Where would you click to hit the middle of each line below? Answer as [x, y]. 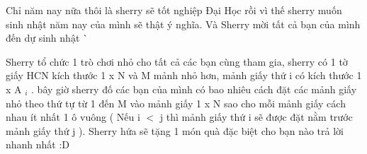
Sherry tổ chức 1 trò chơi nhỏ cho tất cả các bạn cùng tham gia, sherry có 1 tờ [177, 61]
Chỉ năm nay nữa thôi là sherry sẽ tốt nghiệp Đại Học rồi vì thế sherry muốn [174, 10]
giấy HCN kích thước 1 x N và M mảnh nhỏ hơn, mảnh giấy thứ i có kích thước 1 [184, 75]
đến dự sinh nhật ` [47, 38]
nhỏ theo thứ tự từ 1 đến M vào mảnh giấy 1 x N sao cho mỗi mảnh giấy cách [176, 103]
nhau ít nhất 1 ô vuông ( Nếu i [73, 117]
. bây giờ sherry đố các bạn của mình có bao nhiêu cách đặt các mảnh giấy [194, 89]
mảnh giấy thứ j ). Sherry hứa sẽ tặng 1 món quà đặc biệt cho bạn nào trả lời [175, 130]
